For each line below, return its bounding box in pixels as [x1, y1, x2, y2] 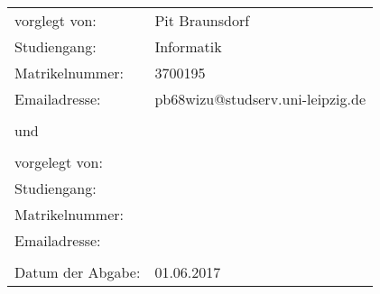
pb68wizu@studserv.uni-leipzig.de [154, 87, 366, 109]
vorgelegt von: [14, 151, 103, 172]
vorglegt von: [14, 9, 97, 31]
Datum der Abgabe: [14, 261, 141, 282]
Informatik [154, 35, 222, 57]
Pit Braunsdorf [154, 9, 250, 31]
